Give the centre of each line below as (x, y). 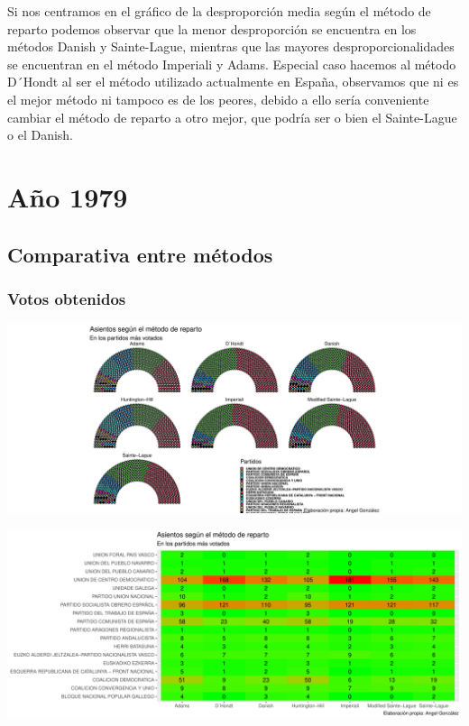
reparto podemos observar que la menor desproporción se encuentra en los (212, 28)
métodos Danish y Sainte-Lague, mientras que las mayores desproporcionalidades (231, 46)
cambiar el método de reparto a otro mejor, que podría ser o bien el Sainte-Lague (232, 117)
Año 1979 (68, 196)
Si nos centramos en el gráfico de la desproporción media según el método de (219, 11)
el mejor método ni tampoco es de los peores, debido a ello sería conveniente (218, 99)
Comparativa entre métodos (140, 254)
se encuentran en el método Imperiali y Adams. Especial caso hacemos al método (232, 64)
